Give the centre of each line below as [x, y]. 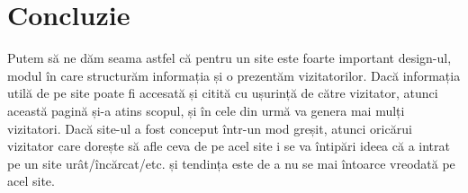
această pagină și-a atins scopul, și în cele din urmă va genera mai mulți [206, 110]
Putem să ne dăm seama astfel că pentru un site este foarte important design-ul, [229, 58]
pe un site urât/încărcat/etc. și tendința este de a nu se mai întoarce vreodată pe [231, 163]
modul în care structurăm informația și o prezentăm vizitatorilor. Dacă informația [234, 75]
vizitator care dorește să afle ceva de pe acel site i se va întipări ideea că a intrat [229, 146]
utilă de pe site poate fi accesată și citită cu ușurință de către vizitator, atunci [223, 93]
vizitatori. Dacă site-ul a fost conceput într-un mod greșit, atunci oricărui [210, 128]
